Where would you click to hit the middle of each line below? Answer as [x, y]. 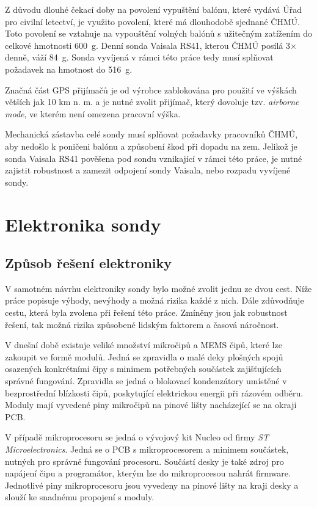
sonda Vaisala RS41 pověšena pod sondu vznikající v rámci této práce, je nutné [154, 158]
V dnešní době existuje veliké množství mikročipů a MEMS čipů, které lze [144, 345]
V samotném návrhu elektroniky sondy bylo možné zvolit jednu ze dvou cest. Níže [158, 288]
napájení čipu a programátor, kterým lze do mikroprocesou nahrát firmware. [148, 473]
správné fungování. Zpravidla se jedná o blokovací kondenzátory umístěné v [146, 381]
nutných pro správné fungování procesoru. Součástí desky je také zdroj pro [144, 461]
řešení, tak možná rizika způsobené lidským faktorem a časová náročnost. [142, 324]
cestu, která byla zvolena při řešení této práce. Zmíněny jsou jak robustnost [146, 312]
